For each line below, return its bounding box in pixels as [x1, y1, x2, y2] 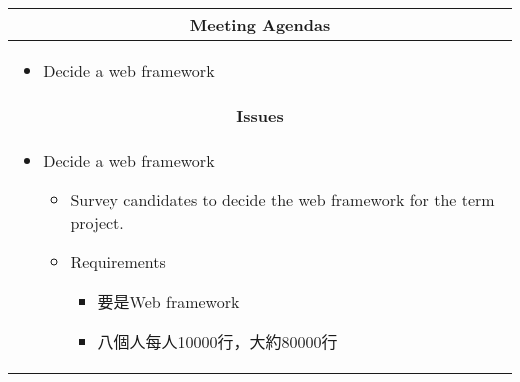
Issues [236, 104, 284, 127]
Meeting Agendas [189, 13, 331, 36]
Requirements [70, 250, 166, 273]
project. [70, 211, 124, 234]
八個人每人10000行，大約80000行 [97, 330, 338, 353]
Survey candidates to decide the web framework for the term [70, 188, 495, 211]
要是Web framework [97, 290, 240, 313]
